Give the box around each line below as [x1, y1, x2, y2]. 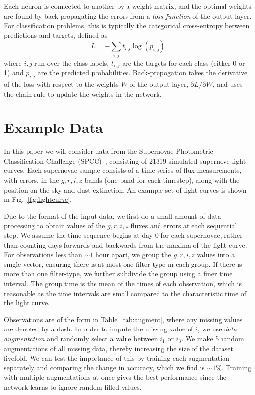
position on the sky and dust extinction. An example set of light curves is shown [4, 184, 247, 195]
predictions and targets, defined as [4, 30, 108, 40]
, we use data [197, 324, 237, 334]
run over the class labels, [34, 57, 109, 67]
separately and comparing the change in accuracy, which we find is [4, 362, 205, 372]
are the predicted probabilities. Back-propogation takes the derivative [37, 67, 248, 78]
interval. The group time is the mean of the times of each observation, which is [4, 278, 242, 288]
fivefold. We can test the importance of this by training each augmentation [4, 353, 229, 363]
